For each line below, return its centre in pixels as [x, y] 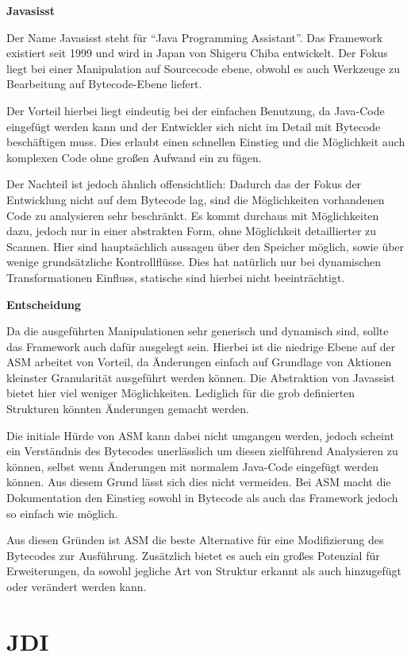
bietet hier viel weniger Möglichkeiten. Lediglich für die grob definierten [181, 393]
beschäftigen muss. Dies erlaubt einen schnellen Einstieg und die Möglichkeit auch [206, 142]
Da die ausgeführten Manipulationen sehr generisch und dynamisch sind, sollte [198, 331]
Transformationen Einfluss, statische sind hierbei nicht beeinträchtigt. [176, 277]
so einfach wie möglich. [62, 513]
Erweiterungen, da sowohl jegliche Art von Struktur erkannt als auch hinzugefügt [204, 571]
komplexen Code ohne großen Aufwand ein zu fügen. [134, 157]
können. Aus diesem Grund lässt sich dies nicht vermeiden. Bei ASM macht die [199, 482]
